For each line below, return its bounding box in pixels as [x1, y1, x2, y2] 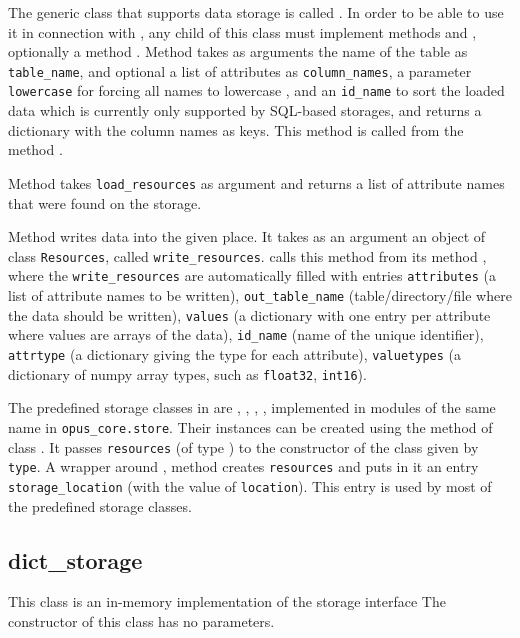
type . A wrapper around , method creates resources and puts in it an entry [8, 456, 479, 477]
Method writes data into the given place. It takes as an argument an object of [8, 226, 486, 247]
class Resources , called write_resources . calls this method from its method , [8, 245, 487, 266]
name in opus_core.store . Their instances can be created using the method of [8, 416, 493, 437]
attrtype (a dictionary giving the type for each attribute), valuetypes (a [8, 344, 461, 364]
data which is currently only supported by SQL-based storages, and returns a [8, 100, 482, 121]
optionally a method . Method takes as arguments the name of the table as [8, 41, 468, 62]
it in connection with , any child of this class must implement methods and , [8, 21, 477, 42]
